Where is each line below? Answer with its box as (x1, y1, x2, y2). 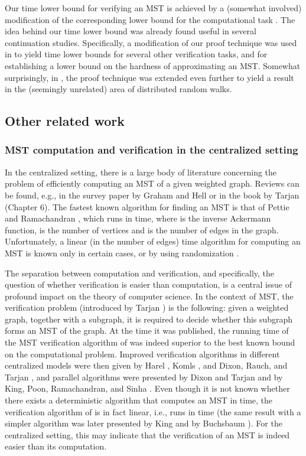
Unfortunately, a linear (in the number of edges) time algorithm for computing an (5, 235, 301, 247)
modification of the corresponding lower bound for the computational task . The (5, 13, 295, 25)
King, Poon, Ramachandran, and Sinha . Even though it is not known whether (5, 382, 290, 395)
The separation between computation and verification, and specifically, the (5, 266, 275, 279)
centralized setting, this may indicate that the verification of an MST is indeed (5, 428, 290, 441)
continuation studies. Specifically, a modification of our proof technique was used (5, 36, 297, 48)
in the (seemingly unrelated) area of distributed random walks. (5, 83, 232, 95)
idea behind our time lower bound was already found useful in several (5, 25, 256, 37)
